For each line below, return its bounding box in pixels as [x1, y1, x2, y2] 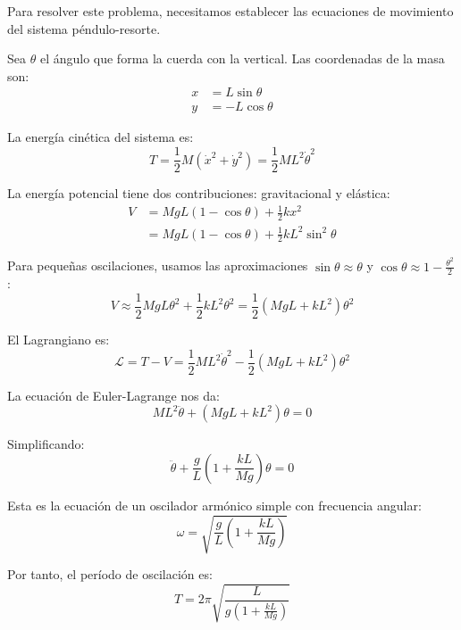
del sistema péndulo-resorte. [7, 19, 161, 37]
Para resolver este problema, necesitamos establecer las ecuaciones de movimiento [7, 2, 454, 20]
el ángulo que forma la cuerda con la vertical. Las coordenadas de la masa [39, 49, 445, 68]
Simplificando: [7, 435, 85, 453]
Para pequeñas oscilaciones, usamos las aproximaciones [7, 256, 308, 275]
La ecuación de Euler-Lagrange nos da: [7, 385, 220, 404]
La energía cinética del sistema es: [7, 128, 194, 146]
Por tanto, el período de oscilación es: [7, 564, 213, 583]
